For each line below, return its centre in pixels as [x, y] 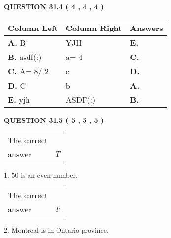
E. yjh [19, 99]
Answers [146, 28]
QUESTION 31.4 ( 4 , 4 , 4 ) [54, 6]
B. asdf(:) [25, 57]
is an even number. [49, 175]
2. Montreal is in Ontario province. [56, 229]
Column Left [33, 28]
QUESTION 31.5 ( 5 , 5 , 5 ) [54, 120]
